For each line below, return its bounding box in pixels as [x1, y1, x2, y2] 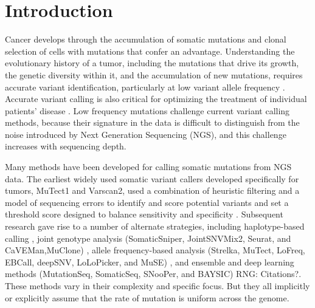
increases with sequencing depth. [5, 140, 126, 152]
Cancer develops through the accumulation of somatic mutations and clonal [5, 33, 286, 46]
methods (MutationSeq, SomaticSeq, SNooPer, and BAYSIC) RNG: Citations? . [5, 267, 302, 280]
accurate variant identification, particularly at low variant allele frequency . [5, 80, 285, 93]
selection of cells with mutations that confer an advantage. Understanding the [5, 44, 295, 57]
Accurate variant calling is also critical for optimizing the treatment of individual [5, 92, 307, 105]
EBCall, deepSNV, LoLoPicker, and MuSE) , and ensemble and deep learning [5, 255, 294, 268]
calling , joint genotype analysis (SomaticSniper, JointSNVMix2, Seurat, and [5, 231, 291, 244]
